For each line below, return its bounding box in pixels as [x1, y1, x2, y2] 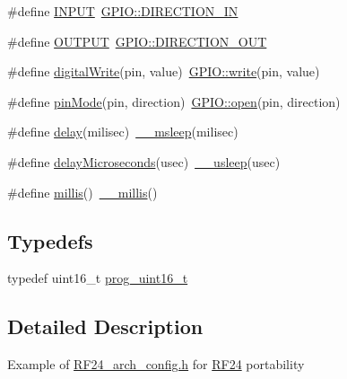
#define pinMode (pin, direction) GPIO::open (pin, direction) [7, 92, 341, 110]
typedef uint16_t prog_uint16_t [7, 269, 188, 287]
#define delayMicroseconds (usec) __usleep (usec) [7, 152, 281, 171]
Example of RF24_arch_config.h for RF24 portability [7, 355, 305, 374]
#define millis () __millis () [7, 182, 158, 201]
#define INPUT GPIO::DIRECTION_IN [7, 2, 239, 20]
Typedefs [7, 226, 93, 254]
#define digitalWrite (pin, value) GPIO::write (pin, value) [7, 62, 320, 81]
